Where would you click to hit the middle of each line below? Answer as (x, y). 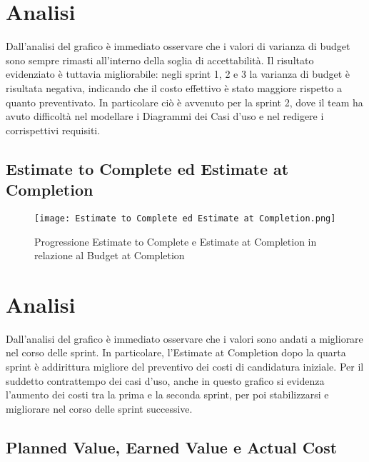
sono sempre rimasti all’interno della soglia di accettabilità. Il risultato (160, 60)
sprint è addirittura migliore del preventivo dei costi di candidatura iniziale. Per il (185, 367)
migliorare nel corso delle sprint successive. (99, 408)
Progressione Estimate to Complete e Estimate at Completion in (176, 241)
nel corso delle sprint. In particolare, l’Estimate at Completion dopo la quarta (176, 352)
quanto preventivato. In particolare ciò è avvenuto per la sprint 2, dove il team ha (184, 102)
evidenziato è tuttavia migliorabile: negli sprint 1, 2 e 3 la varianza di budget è (178, 74)
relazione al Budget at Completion (110, 255)
